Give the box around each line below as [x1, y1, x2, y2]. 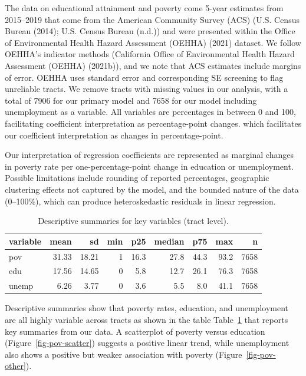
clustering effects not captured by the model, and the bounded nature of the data [5, 183, 299, 195]
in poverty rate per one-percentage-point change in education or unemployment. [5, 160, 294, 172]
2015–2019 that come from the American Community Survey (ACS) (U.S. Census [5, 13, 300, 25]
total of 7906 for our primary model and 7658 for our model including [5, 94, 257, 106]
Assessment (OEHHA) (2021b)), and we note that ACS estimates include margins [5, 59, 301, 71]
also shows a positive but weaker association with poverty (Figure [5, 348, 242, 360]
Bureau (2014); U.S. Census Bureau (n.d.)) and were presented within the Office [5, 25, 295, 37]
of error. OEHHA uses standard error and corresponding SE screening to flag [5, 71, 284, 83]
